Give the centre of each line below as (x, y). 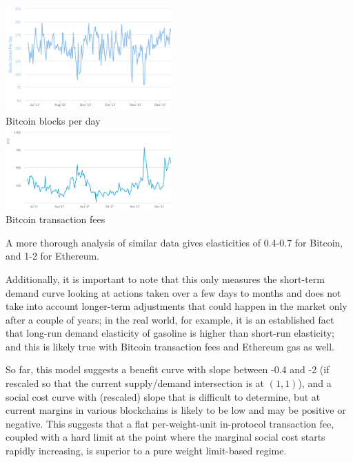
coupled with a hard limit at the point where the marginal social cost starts (165, 437)
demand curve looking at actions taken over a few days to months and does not (173, 292)
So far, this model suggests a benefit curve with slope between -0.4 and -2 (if (168, 369)
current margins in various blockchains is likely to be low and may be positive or (176, 410)
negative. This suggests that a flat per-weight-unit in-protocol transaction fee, (170, 423)
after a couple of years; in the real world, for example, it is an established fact (170, 319)
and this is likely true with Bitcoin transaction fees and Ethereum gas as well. (170, 346)
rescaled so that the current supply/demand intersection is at (135, 383)
